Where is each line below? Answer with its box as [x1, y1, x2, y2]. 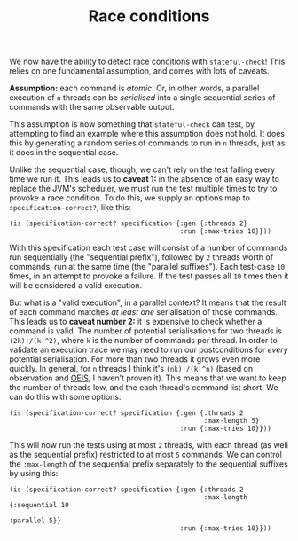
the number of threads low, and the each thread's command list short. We [9, 382, 278, 393]
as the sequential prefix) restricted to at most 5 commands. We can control [9, 450, 282, 460]
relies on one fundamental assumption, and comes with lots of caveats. [9, 66, 270, 76]
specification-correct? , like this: [9, 202, 131, 213]
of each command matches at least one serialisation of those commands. [9, 307, 278, 318]
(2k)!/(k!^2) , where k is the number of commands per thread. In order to [9, 335, 278, 346]
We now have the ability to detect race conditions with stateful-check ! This [9, 56, 286, 67]
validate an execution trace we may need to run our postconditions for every [9, 344, 288, 356]
